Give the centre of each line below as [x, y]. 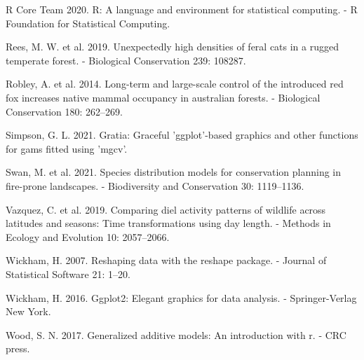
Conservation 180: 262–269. [64, 111]
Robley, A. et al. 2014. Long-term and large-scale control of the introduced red [175, 84]
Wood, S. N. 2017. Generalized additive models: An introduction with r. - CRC [176, 334]
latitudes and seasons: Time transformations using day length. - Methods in [168, 223]
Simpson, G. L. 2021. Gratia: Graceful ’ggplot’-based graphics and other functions [182, 135]
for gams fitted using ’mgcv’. [67, 148]
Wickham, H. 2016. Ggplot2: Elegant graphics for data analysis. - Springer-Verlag [181, 297]
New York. [28, 311]
